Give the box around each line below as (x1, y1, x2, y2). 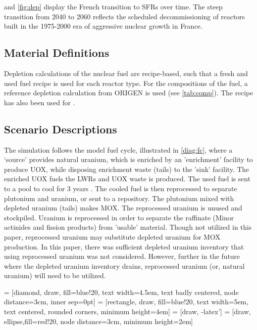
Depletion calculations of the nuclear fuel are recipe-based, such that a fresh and (4, 68, 248, 78)
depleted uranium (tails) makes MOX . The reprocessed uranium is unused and (4, 203, 242, 213)
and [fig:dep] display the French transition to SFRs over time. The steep (4, 1, 223, 11)
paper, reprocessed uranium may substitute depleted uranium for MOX (4, 231, 220, 242)
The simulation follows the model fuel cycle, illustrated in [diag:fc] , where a (4, 144, 233, 155)
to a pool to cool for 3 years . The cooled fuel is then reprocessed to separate (4, 183, 237, 193)
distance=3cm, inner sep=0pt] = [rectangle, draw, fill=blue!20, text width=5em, (4, 296, 249, 307)
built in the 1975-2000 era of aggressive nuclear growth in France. (4, 21, 203, 31)
